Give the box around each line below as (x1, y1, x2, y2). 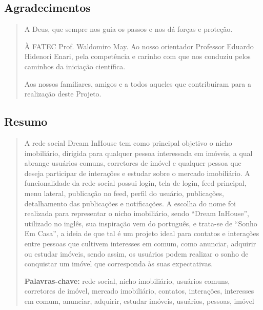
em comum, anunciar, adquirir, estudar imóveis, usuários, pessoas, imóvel (24, 295, 254, 306)
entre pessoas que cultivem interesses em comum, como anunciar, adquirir (24, 238, 256, 248)
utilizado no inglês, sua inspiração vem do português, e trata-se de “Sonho (24, 218, 257, 228)
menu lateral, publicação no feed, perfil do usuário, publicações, (24, 187, 224, 198)
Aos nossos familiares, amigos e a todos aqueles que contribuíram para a (24, 78, 251, 89)
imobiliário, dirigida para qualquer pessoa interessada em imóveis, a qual (24, 147, 253, 158)
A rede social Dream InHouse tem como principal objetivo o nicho (24, 137, 232, 148)
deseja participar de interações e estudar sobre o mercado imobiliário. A (24, 167, 250, 178)
